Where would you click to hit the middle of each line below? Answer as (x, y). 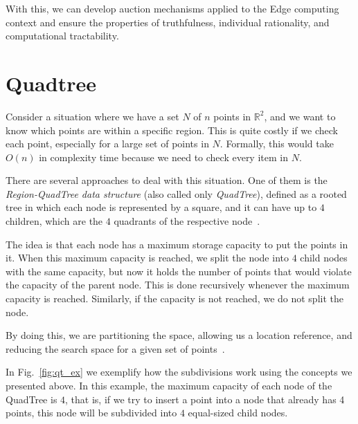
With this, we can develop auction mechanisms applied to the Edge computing (172, 8)
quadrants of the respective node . (187, 221)
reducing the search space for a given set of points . (115, 348)
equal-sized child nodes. (238, 413)
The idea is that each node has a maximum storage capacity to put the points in (177, 244)
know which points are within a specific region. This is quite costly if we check (172, 130)
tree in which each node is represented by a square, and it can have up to (161, 207)
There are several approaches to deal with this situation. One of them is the (167, 180)
